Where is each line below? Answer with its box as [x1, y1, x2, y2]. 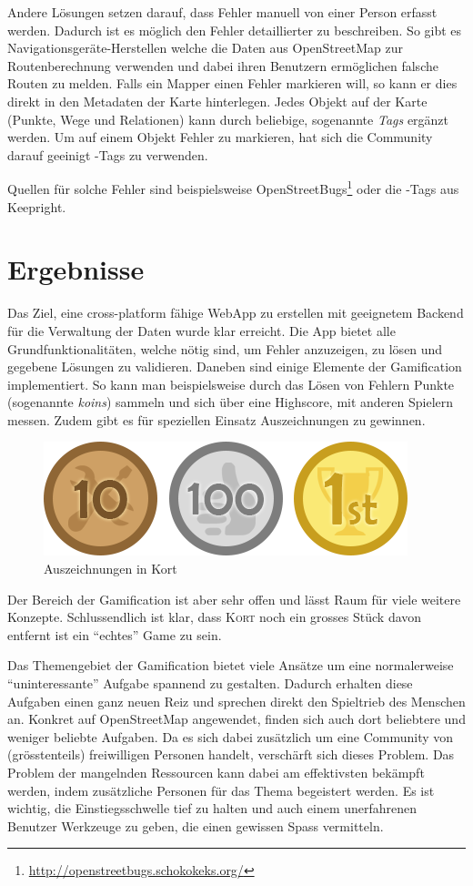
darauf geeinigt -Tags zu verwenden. [7, 145, 208, 164]
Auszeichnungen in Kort [44, 559, 177, 578]
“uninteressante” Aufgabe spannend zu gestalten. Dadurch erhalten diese [7, 674, 413, 693]
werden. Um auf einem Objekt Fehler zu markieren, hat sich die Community [7, 127, 433, 147]
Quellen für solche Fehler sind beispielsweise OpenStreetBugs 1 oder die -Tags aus [7, 177, 459, 198]
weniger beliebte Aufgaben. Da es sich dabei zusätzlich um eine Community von [7, 727, 454, 746]
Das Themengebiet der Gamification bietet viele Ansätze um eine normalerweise [7, 656, 454, 675]
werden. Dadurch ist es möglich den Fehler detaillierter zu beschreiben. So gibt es [7, 20, 462, 39]
